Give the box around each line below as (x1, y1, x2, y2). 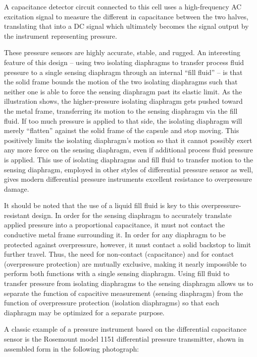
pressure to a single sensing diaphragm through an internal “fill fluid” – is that (4, 67, 243, 77)
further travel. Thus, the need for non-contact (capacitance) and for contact (4, 249, 234, 259)
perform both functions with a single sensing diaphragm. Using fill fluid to (4, 268, 230, 279)
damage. (4, 183, 29, 194)
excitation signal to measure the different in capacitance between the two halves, (4, 11, 249, 21)
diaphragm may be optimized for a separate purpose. (4, 307, 165, 317)
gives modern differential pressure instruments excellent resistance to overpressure (4, 174, 252, 184)
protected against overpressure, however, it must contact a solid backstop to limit (4, 239, 251, 249)
